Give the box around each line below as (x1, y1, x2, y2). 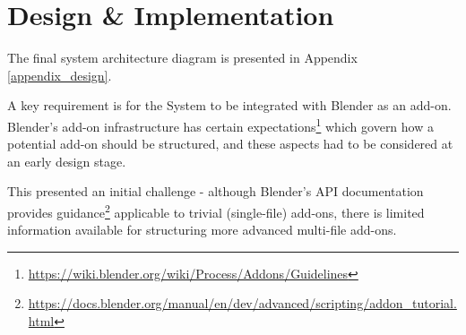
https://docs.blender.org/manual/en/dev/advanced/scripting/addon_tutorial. (28, 294, 457, 313)
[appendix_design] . (7, 65, 112, 84)
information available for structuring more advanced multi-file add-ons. (7, 220, 397, 239)
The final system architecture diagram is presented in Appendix (7, 48, 358, 67)
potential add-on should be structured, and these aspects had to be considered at (7, 134, 453, 153)
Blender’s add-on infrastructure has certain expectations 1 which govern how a (7, 114, 434, 135)
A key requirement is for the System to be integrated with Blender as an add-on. (7, 96, 452, 115)
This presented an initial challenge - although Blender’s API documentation (7, 182, 424, 201)
